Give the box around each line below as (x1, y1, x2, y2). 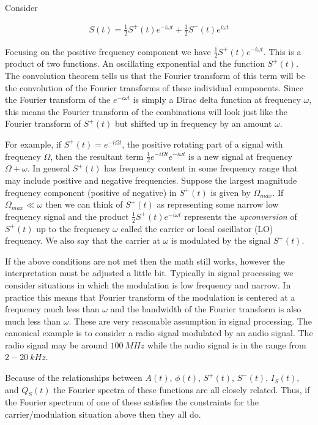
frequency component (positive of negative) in (5, 186, 177, 198)
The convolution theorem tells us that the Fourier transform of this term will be (5, 69, 305, 81)
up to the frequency (36, 222, 110, 235)
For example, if (5, 137, 62, 150)
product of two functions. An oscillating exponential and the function (5, 57, 265, 70)
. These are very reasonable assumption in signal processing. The (68, 314, 312, 327)
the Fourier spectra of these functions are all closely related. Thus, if (53, 383, 310, 396)
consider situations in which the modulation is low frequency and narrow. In (5, 278, 291, 291)
